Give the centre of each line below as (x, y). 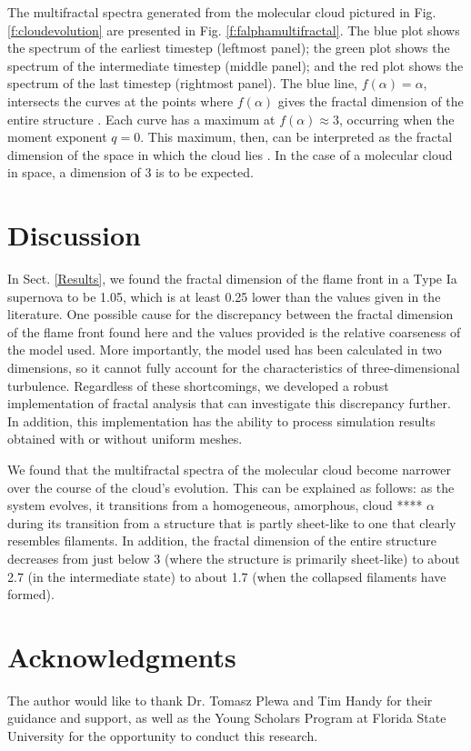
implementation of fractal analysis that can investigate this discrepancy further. (229, 403)
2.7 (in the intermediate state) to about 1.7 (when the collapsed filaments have (227, 576)
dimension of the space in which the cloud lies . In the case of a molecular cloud (230, 154)
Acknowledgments (122, 656)
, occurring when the (397, 119)
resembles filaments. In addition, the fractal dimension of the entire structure (222, 541)
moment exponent (57, 137)
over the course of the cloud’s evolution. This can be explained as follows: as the (231, 487)
